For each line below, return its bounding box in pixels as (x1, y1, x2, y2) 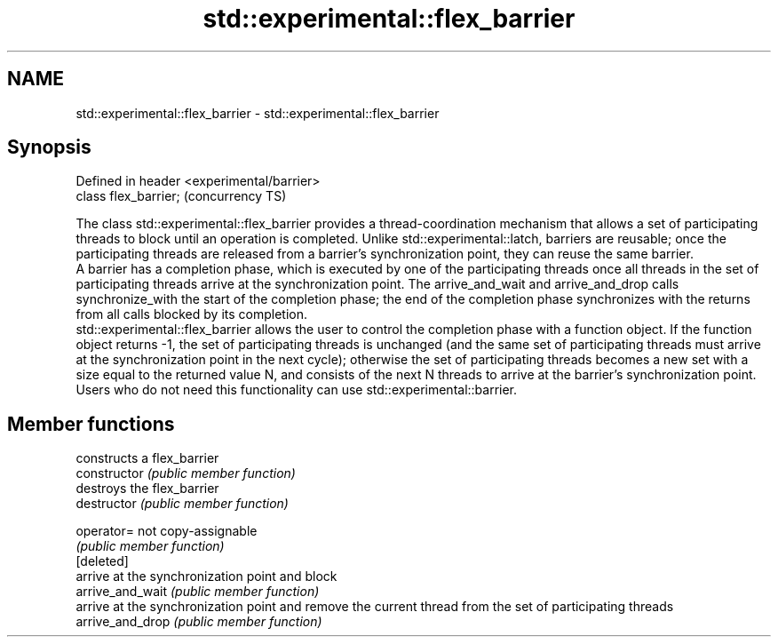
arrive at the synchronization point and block (75, 568, 337, 584)
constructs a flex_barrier (75, 450, 219, 466)
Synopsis (7, 136, 91, 159)
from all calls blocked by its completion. (75, 306, 308, 322)
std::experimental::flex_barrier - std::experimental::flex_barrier (75, 105, 440, 121)
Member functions (7, 412, 175, 435)
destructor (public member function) (75, 496, 289, 512)
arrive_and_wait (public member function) (75, 584, 320, 600)
